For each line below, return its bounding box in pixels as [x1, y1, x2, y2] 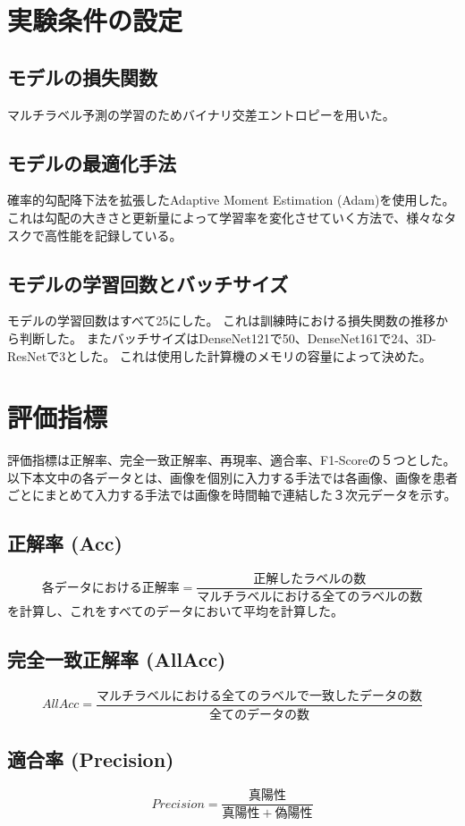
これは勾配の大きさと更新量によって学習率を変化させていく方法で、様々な [7, 207, 444, 226]
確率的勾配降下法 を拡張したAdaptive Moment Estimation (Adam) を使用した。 [7, 190, 455, 209]
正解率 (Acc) [7, 529, 123, 557]
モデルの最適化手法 [7, 148, 176, 176]
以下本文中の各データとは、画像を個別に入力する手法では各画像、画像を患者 [7, 468, 458, 486]
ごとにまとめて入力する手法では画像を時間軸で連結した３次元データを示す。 [7, 485, 457, 504]
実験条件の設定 [7, 2, 183, 38]
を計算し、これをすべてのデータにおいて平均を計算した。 [7, 602, 344, 620]
